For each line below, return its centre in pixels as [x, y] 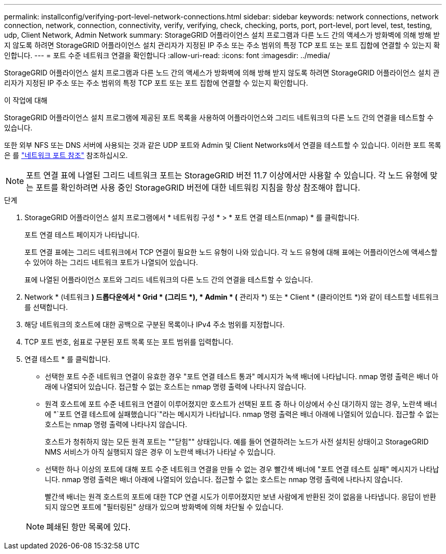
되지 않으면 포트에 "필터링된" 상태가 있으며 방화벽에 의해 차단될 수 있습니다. [164, 507]
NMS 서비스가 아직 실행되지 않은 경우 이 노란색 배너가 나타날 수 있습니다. [160, 452]
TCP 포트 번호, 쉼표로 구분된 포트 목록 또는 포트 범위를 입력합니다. [129, 342]
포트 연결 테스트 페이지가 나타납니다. [82, 235]
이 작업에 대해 [26, 100]
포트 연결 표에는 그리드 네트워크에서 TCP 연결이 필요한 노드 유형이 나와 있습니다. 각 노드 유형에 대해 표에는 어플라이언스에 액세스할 [231, 252]
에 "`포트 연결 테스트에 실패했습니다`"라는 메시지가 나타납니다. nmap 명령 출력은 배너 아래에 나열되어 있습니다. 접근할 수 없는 [242, 414]
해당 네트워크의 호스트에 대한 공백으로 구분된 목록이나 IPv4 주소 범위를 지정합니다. [155, 324]
